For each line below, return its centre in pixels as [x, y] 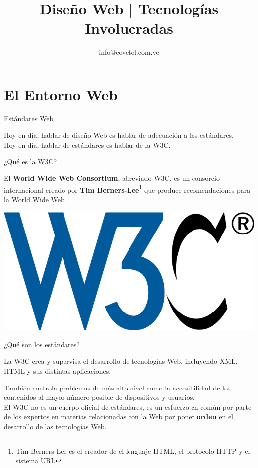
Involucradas [129, 28]
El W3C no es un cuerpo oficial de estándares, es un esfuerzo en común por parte [128, 407]
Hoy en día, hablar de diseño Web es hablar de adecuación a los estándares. [119, 135]
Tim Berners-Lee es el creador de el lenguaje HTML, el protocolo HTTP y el [133, 450]
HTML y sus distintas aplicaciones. [58, 370]
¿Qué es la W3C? [31, 161]
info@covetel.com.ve [129, 52]
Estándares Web [29, 118]
